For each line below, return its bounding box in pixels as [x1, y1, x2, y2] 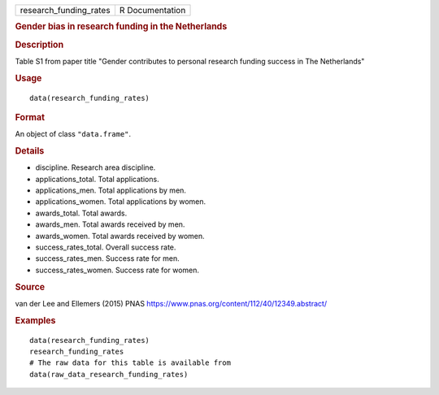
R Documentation [119, 5, 186, 15]
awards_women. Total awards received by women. [35, 231, 205, 241]
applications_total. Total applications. [35, 174, 159, 184]
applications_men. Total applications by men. [35, 185, 187, 195]
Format [15, 111, 45, 123]
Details [15, 145, 45, 157]
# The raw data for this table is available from [29, 358, 232, 367]
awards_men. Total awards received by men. [35, 219, 185, 229]
